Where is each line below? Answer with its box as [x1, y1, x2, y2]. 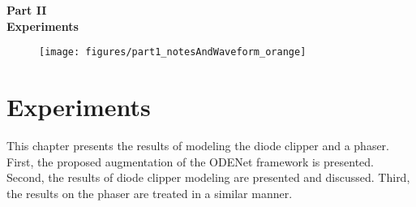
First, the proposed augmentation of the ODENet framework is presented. [6, 153, 374, 170]
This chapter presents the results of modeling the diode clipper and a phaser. [6, 136, 389, 153]
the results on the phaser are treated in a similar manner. [6, 184, 293, 201]
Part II [6, 2, 47, 18]
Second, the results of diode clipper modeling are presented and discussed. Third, [6, 169, 410, 186]
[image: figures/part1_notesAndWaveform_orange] [39, 46, 307, 58]
